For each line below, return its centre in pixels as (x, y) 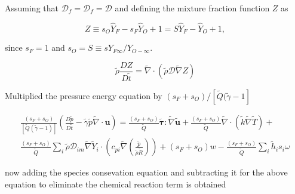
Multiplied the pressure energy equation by (84, 95)
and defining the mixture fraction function (192, 8)
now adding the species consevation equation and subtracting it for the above (146, 172)
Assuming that (32, 8)
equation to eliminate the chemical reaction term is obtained (116, 184)
